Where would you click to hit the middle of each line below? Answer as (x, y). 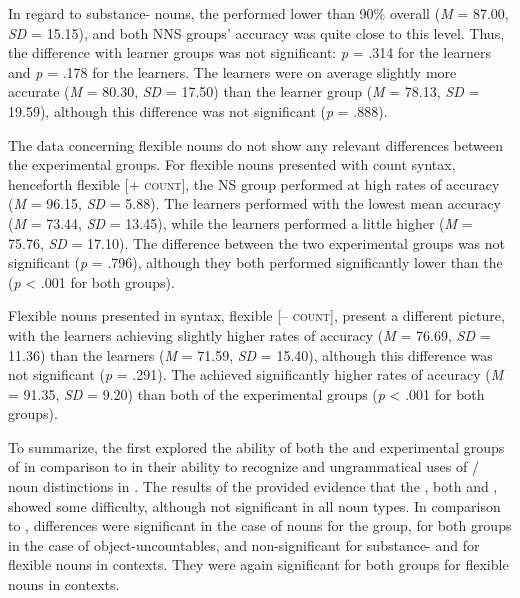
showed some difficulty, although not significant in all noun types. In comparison (254, 505)
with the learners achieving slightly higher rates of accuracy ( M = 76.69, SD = (249, 334)
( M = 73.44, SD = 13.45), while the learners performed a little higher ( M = (240, 222)
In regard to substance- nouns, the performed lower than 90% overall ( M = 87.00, (258, 13)
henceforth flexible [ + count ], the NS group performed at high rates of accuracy (254, 183)
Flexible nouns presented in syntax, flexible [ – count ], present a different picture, (256, 315)
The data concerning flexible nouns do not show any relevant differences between (255, 144)
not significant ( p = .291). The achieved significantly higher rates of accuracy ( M (256, 374)
